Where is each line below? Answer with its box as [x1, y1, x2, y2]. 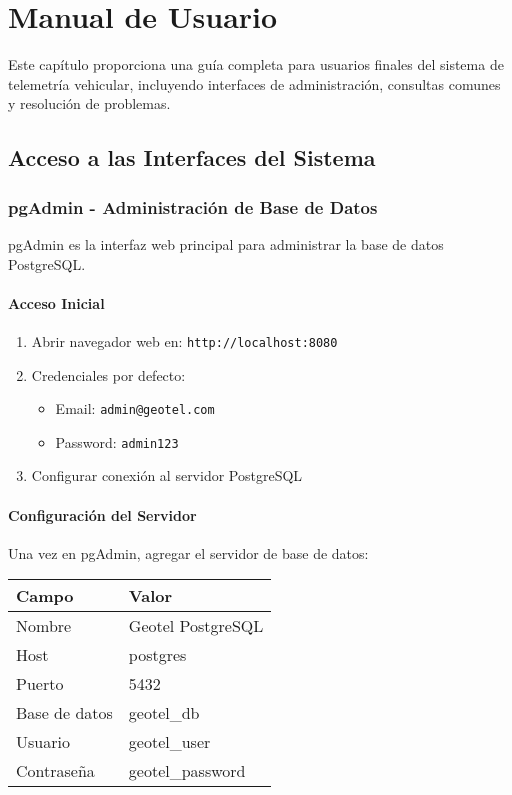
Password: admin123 [55, 431, 179, 452]
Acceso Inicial [8, 292, 105, 313]
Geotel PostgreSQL [128, 614, 264, 638]
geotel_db [128, 701, 200, 725]
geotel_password [128, 759, 246, 783]
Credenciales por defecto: [31, 364, 186, 385]
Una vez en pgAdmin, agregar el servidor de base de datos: [8, 542, 369, 563]
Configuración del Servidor [8, 504, 197, 525]
